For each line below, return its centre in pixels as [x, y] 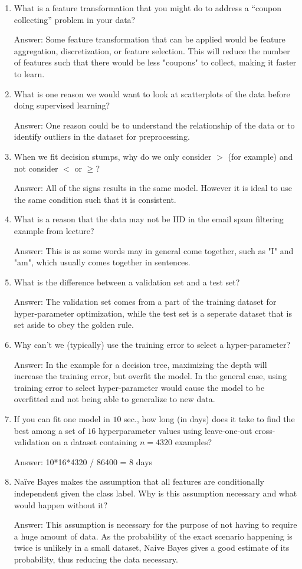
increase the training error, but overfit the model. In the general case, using [150, 376]
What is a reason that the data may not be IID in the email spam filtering [149, 219]
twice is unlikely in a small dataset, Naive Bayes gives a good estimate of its [152, 547]
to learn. [29, 73]
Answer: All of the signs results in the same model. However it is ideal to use [153, 188]
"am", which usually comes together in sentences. [102, 262]
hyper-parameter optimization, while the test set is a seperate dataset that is [153, 313]
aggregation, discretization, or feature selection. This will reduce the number [152, 50]
